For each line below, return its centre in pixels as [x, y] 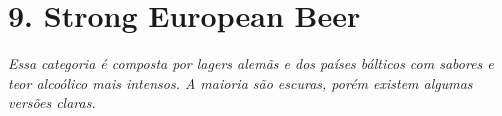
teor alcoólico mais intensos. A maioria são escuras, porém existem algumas [240, 82]
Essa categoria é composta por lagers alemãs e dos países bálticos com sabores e [251, 63]
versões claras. [52, 102]
